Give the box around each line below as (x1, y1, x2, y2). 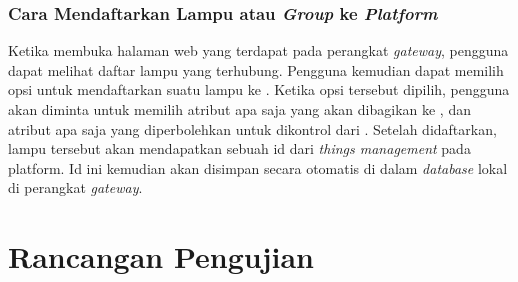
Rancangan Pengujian (8, 236, 314, 277)
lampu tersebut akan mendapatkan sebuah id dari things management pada (8, 138, 471, 159)
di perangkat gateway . (8, 177, 143, 198)
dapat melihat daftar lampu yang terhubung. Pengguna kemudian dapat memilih (8, 59, 504, 80)
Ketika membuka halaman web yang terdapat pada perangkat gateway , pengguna (8, 40, 509, 61)
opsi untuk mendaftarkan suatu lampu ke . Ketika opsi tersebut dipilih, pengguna (8, 79, 510, 100)
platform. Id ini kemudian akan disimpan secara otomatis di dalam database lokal (8, 157, 508, 178)
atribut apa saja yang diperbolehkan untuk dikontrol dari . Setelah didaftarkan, (8, 118, 497, 139)
